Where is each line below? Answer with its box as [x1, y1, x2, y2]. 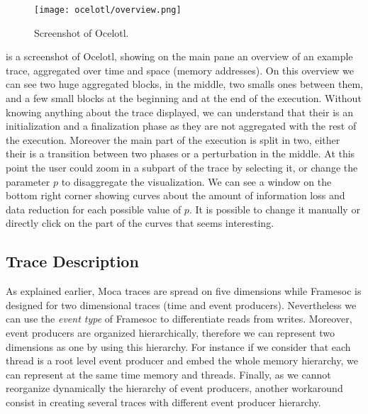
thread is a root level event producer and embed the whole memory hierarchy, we [6, 353, 358, 368]
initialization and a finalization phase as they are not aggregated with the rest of [6, 118, 357, 133]
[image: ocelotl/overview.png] [34, 5, 182, 15]
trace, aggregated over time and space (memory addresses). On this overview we [6, 62, 354, 77]
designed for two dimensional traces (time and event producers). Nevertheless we [6, 297, 357, 312]
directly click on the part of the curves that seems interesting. [6, 216, 274, 230]
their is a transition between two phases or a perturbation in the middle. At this [6, 146, 355, 161]
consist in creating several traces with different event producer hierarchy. [6, 394, 321, 409]
